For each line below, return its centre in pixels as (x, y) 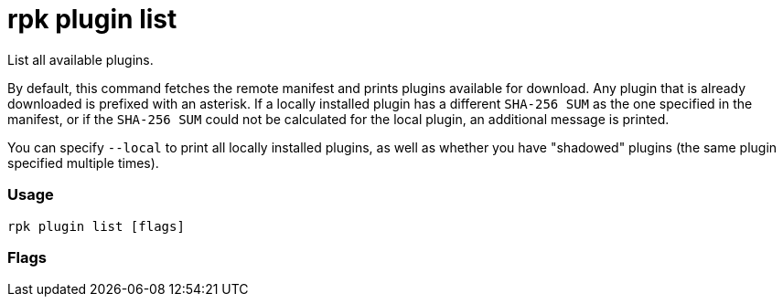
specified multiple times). (83, 162)
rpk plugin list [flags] (96, 226)
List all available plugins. (80, 59)
